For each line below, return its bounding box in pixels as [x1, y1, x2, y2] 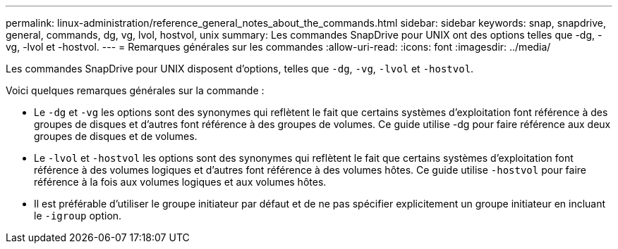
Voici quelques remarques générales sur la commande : [6, 84, 265, 96]
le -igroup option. [34, 210, 122, 222]
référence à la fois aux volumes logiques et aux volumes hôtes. [34, 176, 327, 188]
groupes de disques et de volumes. [34, 130, 198, 142]
